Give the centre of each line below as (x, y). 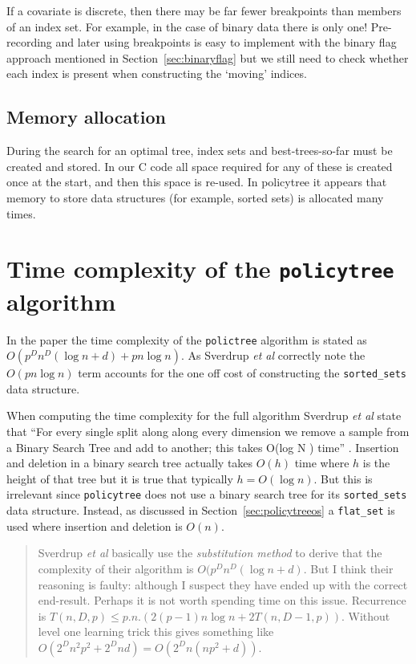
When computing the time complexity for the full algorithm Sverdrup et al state (204, 416)
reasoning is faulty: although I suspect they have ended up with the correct (223, 584)
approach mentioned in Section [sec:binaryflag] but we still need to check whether (208, 57)
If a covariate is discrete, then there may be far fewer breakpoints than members (204, 10)
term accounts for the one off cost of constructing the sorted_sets (242, 373)
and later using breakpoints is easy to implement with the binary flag (226, 42)
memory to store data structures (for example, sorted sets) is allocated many (195, 197)
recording (29, 42)
